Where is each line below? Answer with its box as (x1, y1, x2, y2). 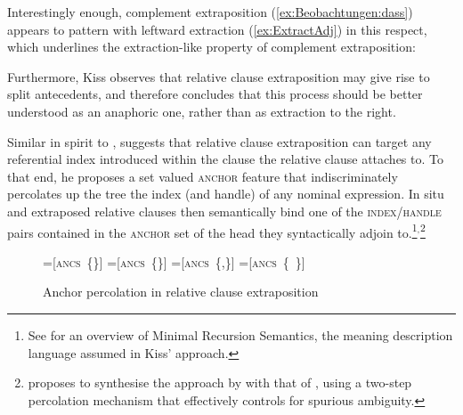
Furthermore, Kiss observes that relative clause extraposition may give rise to (7, 67, 430, 85)
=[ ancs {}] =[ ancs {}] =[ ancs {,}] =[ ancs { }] (43, 252, 305, 271)
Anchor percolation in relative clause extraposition (43, 282, 319, 301)
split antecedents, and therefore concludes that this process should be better (7, 85, 423, 103)
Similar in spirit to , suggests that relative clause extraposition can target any (7, 132, 432, 151)
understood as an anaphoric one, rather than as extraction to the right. (7, 102, 396, 120)
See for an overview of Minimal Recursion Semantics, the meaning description (28, 325, 453, 344)
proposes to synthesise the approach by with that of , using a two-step (28, 373, 412, 392)
